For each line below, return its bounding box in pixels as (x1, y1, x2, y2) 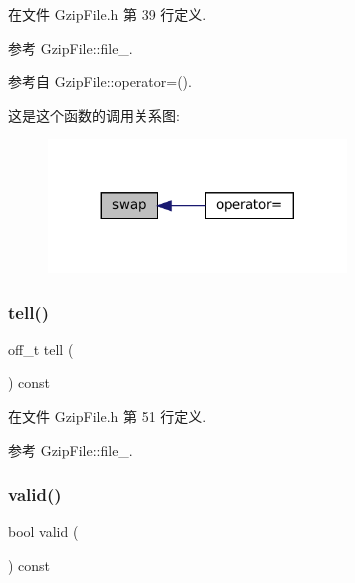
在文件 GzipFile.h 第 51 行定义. (8, 406, 207, 427)
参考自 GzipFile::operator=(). (8, 71, 192, 92)
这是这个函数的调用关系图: (8, 104, 180, 125)
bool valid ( (8, 521, 79, 542)
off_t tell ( (8, 338, 74, 359)
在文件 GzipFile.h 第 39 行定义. (8, 4, 207, 24)
